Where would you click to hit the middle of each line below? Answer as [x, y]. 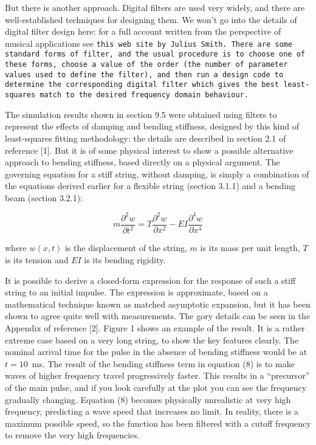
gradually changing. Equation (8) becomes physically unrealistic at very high [148, 399]
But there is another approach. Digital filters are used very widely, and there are [155, 7]
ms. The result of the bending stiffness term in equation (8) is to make [163, 363]
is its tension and [37, 259]
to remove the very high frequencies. [72, 435]
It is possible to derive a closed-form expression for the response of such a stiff [150, 280]
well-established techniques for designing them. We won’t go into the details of [151, 19]
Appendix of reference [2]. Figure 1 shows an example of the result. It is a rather [155, 327]
